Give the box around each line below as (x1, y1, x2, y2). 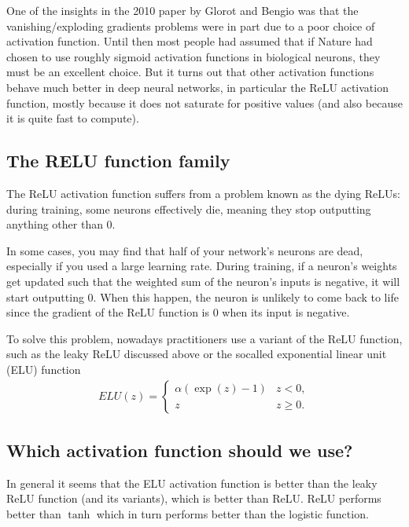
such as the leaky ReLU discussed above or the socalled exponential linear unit (6, 346, 387, 362)
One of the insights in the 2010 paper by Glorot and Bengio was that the (6, 2, 359, 18)
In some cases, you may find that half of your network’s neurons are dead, (6, 242, 363, 258)
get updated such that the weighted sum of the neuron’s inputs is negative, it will (6, 273, 400, 289)
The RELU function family (6, 148, 230, 173)
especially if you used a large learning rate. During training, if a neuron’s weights (6, 258, 397, 274)
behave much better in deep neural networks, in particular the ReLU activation (6, 79, 389, 95)
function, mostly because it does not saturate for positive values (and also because (6, 94, 403, 111)
